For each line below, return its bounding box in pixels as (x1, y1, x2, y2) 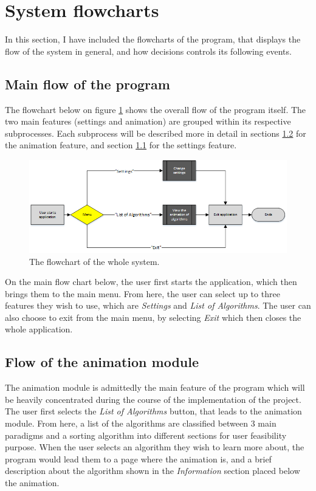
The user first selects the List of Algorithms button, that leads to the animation (5, 405, 302, 417)
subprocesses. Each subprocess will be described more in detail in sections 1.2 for (5, 126, 306, 139)
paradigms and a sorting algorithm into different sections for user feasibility (5, 428, 287, 441)
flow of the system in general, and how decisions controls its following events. (5, 44, 292, 57)
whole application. (5, 323, 73, 335)
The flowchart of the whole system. (29, 255, 160, 267)
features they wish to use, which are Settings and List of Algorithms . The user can (5, 299, 311, 312)
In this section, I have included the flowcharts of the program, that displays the (5, 33, 301, 46)
